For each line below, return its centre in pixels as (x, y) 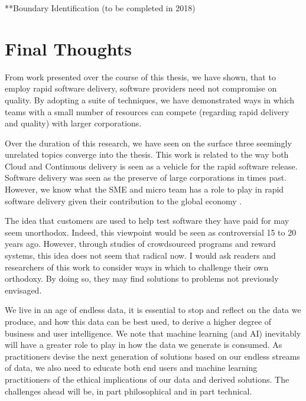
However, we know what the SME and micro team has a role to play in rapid (144, 189)
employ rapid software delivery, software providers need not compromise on (141, 88)
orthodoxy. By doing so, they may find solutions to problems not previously (142, 278)
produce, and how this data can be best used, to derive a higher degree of (138, 321)
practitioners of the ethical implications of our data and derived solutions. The (147, 379)
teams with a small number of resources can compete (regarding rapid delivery (147, 111)
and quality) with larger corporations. (73, 123)
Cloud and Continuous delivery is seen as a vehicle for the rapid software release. (151, 166)
